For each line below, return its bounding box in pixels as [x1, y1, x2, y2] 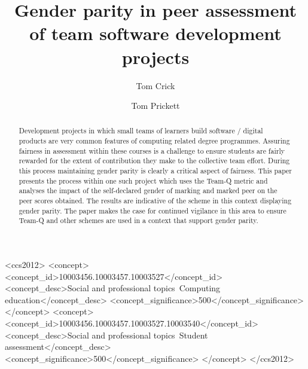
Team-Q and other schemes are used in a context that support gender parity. [19, 215, 258, 225]
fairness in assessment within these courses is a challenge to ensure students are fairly [19, 145, 285, 155]
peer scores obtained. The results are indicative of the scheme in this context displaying [19, 196, 292, 206]
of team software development [29, 21, 282, 45]
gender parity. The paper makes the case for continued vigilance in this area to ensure [19, 205, 286, 215]
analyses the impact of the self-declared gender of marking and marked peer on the [19, 185, 277, 196]
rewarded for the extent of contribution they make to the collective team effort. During [19, 155, 290, 166]
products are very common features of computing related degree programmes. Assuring [19, 136, 290, 146]
